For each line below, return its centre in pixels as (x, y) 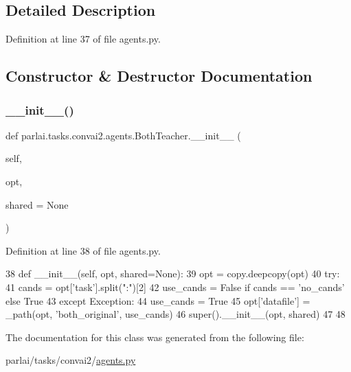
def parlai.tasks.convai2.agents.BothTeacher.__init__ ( (123, 135)
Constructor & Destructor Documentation (159, 76)
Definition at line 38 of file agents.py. (83, 250)
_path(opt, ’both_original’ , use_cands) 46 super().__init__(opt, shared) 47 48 (175, 314)
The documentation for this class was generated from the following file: (155, 337)
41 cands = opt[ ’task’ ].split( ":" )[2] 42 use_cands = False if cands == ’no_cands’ (175, 287)
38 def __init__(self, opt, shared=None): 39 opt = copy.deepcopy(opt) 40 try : (173, 274)
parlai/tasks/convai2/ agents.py (71, 360)
